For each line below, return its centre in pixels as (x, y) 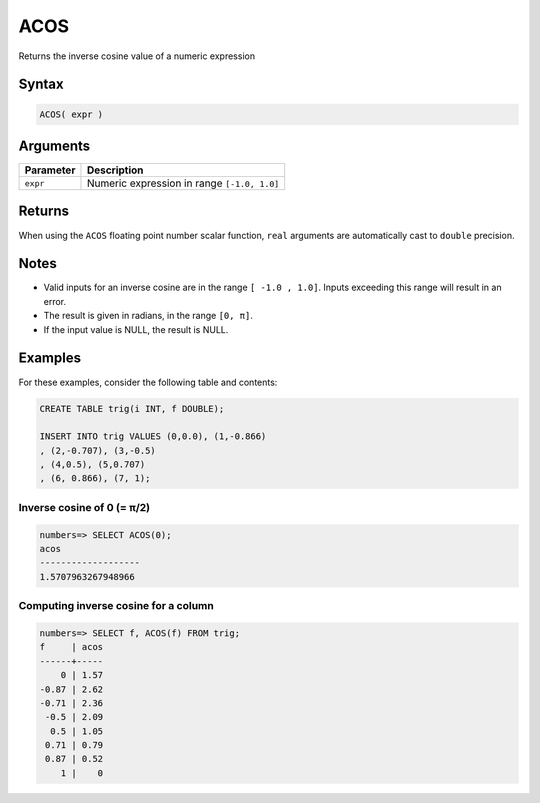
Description (115, 170)
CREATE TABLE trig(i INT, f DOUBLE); (132, 408)
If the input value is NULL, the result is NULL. (136, 329)
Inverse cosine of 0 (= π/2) (84, 507)
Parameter (50, 170)
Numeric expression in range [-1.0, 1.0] (183, 183)
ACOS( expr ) (71, 114)
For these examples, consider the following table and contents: (148, 382)
